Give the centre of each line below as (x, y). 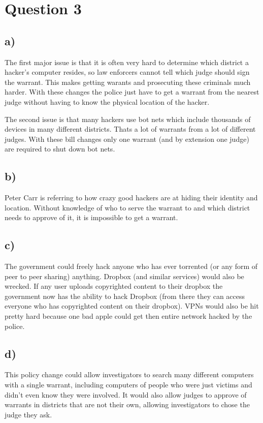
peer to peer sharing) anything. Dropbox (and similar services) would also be (124, 276)
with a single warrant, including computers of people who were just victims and (128, 385)
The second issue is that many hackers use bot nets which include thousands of (128, 119)
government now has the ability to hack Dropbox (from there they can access (125, 296)
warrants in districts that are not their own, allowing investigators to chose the (127, 404)
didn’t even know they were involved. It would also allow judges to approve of (126, 394)
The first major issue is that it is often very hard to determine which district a (127, 62)
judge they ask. (28, 414)
